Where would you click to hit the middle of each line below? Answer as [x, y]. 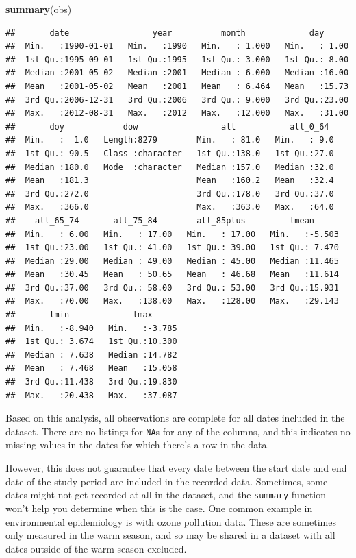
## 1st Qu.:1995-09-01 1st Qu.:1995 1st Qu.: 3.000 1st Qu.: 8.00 [177, 59]
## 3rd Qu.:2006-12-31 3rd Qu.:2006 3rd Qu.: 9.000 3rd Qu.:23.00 [177, 100]
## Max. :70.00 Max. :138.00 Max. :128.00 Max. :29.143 [172, 301]
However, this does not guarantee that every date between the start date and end [176, 468]
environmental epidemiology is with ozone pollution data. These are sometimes [171, 521]
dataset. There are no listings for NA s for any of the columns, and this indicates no [178, 431]
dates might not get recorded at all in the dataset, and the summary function [166, 495]
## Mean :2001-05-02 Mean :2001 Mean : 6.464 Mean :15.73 [177, 86]
